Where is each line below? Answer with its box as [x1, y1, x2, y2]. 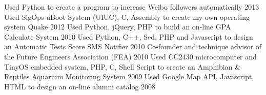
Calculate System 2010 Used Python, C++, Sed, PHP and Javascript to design [4, 31, 253, 42]
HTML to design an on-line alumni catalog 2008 [4, 81, 156, 91]
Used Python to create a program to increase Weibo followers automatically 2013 [4, 2, 259, 12]
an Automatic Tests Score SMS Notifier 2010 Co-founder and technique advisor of [4, 41, 262, 52]
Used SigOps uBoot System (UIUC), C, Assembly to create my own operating [4, 11, 250, 22]
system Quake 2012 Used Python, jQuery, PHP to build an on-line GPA [4, 21, 231, 32]
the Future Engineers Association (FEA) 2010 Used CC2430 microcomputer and [4, 51, 257, 61]
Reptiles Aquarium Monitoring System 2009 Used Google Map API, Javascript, [4, 71, 254, 82]
